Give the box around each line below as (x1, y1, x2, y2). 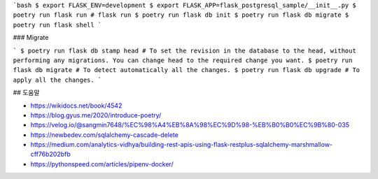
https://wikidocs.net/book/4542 (30, 101, 122, 110)
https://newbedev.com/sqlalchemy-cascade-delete (30, 130, 178, 139)
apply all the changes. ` (13, 76, 102, 84)
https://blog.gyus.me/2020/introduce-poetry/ (30, 110, 162, 119)
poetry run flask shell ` (13, 21, 102, 29)
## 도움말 (13, 88, 40, 97)
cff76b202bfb (30, 150, 71, 159)
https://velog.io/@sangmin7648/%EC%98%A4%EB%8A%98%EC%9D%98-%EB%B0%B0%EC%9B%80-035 (30, 121, 350, 129)
